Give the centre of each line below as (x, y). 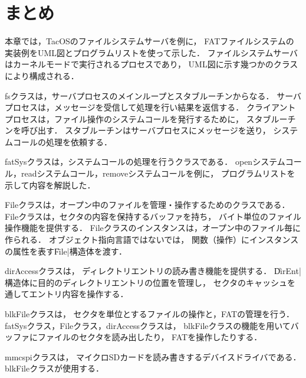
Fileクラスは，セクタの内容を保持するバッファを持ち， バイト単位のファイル (153, 216)
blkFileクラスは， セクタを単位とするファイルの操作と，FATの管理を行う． (149, 314)
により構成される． (42, 75)
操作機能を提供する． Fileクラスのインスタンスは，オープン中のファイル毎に (153, 228)
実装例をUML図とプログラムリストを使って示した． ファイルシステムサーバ (152, 52)
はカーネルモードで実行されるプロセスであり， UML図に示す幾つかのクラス (152, 64)
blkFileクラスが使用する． (54, 368)
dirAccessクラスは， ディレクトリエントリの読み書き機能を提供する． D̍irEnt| (153, 271)
